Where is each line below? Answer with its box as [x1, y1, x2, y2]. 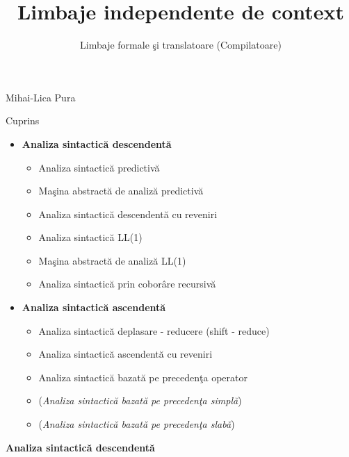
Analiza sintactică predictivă [38, 160, 160, 174]
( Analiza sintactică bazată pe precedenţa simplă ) [38, 393, 242, 408]
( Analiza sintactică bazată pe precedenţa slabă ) [38, 417, 235, 431]
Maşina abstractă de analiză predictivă [38, 183, 204, 198]
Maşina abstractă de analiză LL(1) [38, 253, 186, 267]
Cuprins [6, 113, 40, 128]
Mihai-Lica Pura [6, 90, 76, 104]
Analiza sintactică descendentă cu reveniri [38, 206, 218, 221]
